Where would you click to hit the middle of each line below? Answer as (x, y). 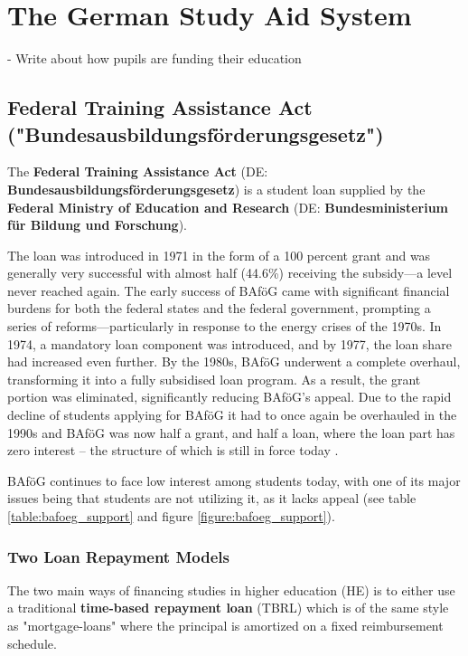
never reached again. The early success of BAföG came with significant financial (229, 290)
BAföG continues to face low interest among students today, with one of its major (234, 480)
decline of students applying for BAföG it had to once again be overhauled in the (232, 415)
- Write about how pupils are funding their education (154, 58)
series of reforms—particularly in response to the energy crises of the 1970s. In (225, 326)
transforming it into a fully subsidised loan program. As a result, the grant (214, 379)
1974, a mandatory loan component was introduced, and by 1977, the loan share (229, 343)
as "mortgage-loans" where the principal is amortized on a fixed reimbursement (225, 625)
